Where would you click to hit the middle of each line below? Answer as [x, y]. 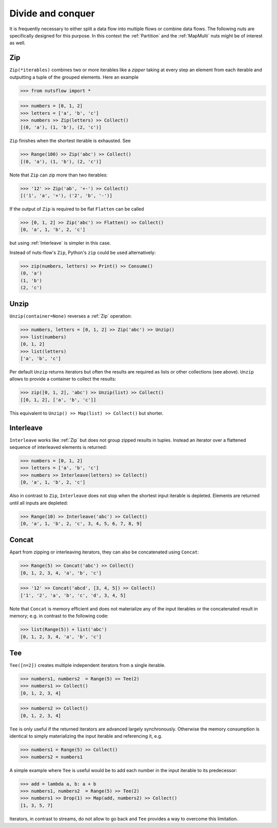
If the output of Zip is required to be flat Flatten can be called [77, 209]
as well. [17, 43]
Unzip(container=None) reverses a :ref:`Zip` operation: [71, 316]
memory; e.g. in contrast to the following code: [59, 616]
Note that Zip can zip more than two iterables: [58, 175]
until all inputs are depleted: [39, 503]
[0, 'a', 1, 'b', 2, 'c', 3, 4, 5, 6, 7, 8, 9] [81, 524]
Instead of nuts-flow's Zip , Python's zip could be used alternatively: [83, 252]
